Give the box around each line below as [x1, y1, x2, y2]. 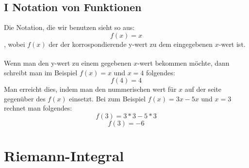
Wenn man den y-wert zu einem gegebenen [4, 57, 132, 68]
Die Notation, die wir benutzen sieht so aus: [4, 22, 135, 32]
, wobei [4, 39, 25, 49]
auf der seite [184, 84, 221, 94]
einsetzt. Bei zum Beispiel [69, 93, 146, 103]
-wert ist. [218, 39, 246, 49]
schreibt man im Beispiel [4, 67, 78, 77]
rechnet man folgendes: [4, 103, 72, 113]
